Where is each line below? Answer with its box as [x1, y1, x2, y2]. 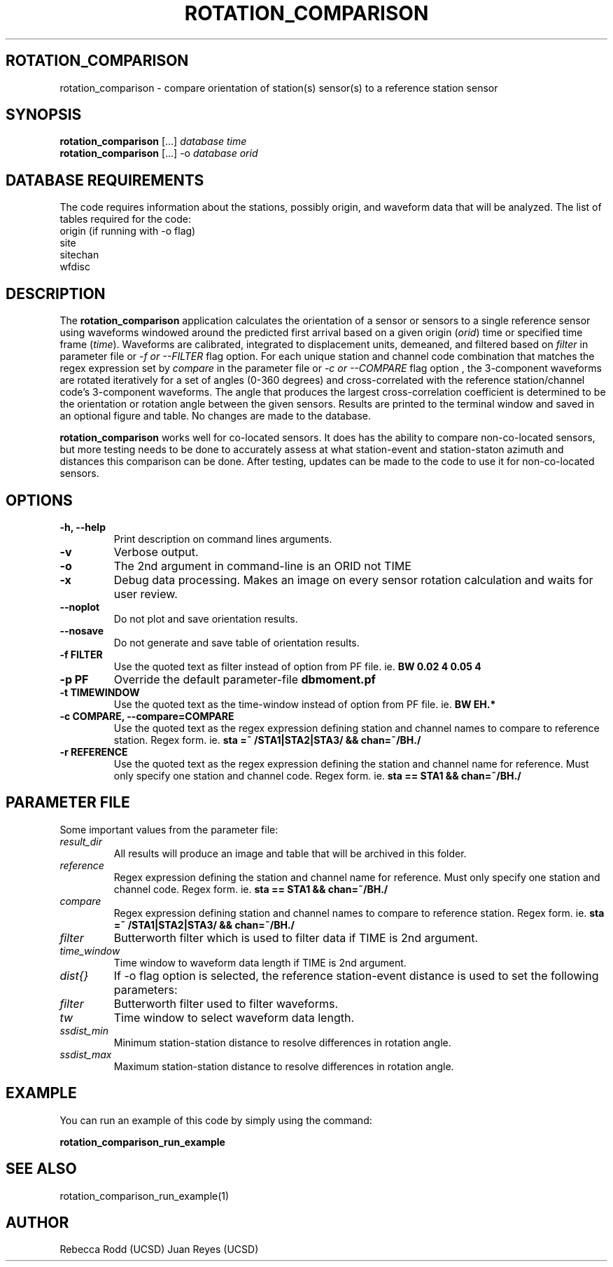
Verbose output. [113, 544, 199, 559]
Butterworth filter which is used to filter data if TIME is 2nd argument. [113, 930, 479, 945]
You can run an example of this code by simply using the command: [59, 1114, 372, 1126]
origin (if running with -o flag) [59, 225, 196, 237]
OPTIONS [6, 491, 73, 509]
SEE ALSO [6, 1160, 77, 1178]
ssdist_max [59, 1048, 112, 1060]
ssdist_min [59, 1024, 108, 1037]
